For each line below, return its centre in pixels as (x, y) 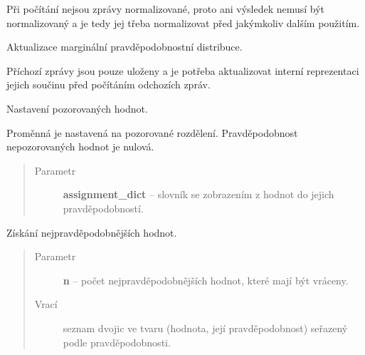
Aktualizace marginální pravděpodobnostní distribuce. (125, 47)
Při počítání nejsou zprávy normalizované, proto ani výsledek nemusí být (166, 9)
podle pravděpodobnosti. (117, 342)
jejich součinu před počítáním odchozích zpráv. (109, 84)
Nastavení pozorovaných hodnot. (77, 108)
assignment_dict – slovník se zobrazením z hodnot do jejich (199, 194)
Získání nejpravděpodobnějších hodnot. (92, 232)
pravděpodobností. (103, 208)
